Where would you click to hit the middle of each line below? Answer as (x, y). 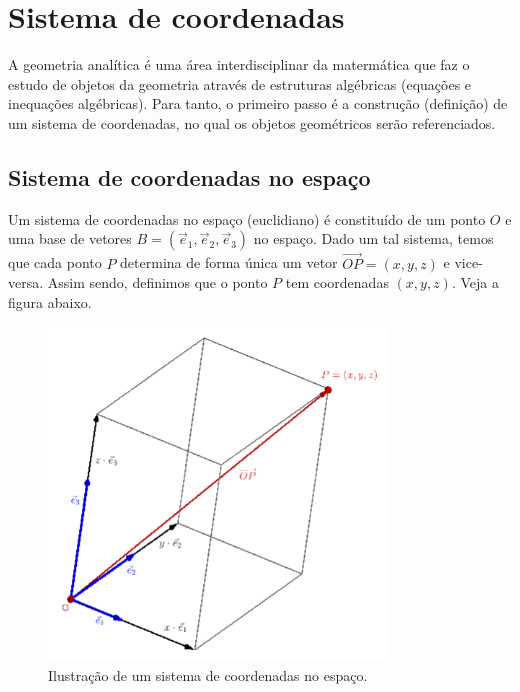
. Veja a (475, 282)
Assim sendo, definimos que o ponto (157, 282)
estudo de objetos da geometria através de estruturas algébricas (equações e (240, 83)
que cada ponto (55, 262)
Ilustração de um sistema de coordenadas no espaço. (208, 674)
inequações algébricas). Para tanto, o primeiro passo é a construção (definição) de (258, 103)
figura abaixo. (50, 301)
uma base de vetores (70, 238)
